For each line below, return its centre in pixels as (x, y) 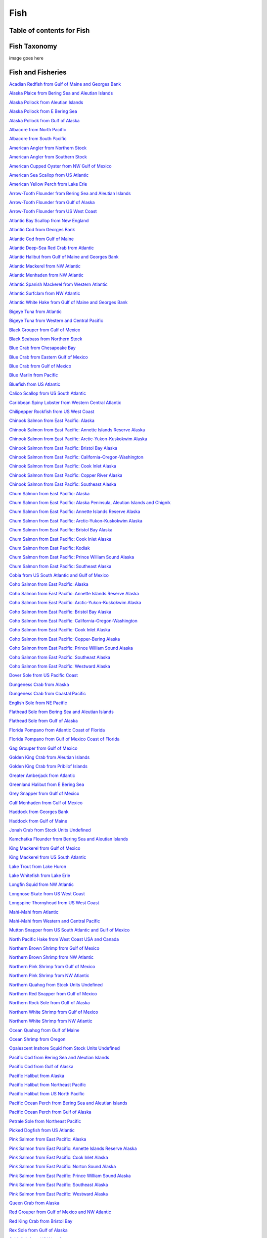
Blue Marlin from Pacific (34, 375)
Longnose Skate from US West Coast (47, 893)
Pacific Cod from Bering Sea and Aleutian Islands (59, 1057)
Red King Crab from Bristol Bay (41, 1221)
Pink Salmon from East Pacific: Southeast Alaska (59, 1185)
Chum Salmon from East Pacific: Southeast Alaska (60, 566)
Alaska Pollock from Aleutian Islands (46, 102)
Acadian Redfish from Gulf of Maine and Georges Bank (65, 84)
